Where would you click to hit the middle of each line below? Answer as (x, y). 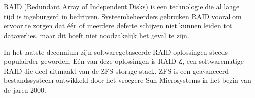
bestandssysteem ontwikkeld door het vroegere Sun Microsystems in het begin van (127, 80)
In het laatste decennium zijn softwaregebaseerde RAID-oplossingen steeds (116, 51)
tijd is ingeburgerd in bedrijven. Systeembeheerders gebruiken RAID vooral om (123, 16)
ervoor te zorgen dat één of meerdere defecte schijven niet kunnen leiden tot (118, 26)
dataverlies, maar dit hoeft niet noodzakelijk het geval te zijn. (97, 35)
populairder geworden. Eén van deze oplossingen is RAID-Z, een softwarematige (124, 61)
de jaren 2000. (25, 89)
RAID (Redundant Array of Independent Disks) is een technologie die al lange (122, 7)
